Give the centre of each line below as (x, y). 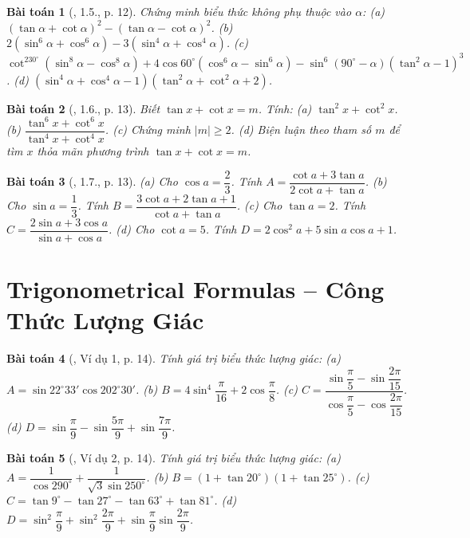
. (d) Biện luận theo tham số (301, 130)
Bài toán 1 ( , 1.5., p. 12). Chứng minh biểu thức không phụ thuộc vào (179, 11)
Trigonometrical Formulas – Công (196, 289)
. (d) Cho (132, 229)
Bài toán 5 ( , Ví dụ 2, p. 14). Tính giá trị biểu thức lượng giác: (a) (174, 457)
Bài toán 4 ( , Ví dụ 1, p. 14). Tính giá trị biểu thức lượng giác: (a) (174, 358)
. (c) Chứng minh (148, 130)
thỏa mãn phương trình (93, 151)
